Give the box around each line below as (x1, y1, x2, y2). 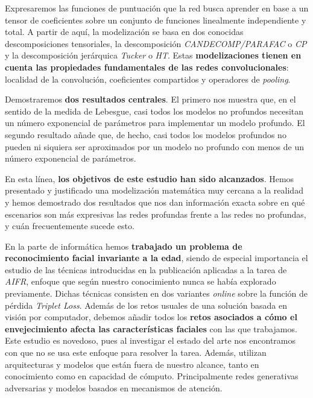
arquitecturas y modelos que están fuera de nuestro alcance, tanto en (5, 358, 259, 370)
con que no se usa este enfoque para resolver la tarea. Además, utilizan (5, 346, 267, 359)
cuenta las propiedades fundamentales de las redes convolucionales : (5, 60, 289, 73)
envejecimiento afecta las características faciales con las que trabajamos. (5, 322, 297, 335)
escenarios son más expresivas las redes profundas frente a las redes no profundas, (5, 207, 306, 220)
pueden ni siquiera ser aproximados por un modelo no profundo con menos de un (5, 140, 304, 153)
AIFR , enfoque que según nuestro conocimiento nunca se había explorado (5, 275, 276, 288)
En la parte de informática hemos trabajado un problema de (5, 239, 242, 252)
